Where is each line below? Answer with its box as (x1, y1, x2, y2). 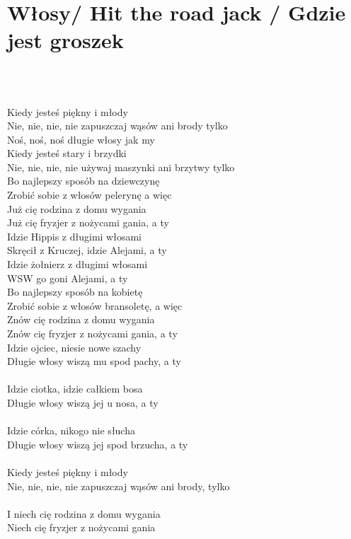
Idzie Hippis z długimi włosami (7, 228, 142, 243)
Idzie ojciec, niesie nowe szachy (7, 340, 142, 354)
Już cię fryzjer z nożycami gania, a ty (7, 215, 169, 230)
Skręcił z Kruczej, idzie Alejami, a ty (7, 243, 167, 257)
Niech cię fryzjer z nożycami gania (7, 520, 156, 535)
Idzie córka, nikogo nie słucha (7, 423, 135, 438)
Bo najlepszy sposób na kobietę (7, 284, 143, 299)
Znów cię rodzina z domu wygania (7, 312, 155, 327)
